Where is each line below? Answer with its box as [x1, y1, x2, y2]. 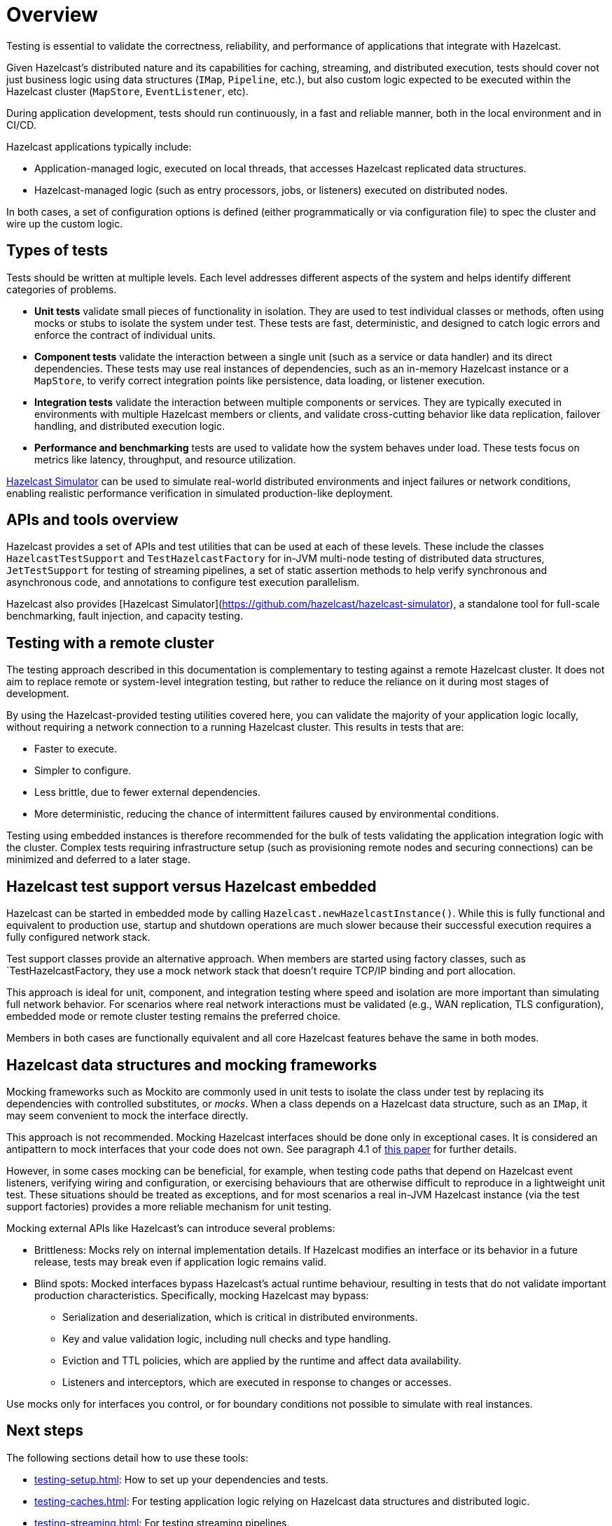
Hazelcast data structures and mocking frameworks [6, 1056, 377, 1074]
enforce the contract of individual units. [34, 328, 216, 341]
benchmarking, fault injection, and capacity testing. [6, 610, 243, 622]
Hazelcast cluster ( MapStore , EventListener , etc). [6, 85, 249, 97]
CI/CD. [6, 118, 36, 131]
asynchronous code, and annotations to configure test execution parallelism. [6, 576, 360, 589]
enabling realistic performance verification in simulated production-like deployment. [6, 486, 394, 499]
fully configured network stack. [6, 931, 151, 944]
